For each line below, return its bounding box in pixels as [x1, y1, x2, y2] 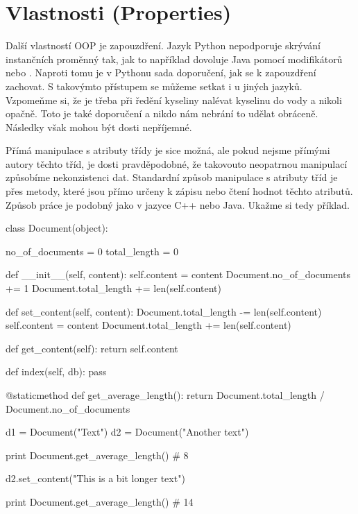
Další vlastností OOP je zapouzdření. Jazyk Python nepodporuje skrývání [6, 38, 321, 53]
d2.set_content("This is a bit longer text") [6, 471, 185, 486]
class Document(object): [6, 221, 108, 235]
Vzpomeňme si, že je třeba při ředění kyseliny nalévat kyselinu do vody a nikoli [6, 92, 342, 107]
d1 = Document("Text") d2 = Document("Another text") [6, 425, 249, 439]
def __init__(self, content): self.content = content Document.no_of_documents [6, 267, 351, 282]
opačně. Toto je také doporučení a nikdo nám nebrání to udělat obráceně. [6, 106, 318, 121]
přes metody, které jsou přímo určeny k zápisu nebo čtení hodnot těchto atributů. [6, 184, 353, 198]
